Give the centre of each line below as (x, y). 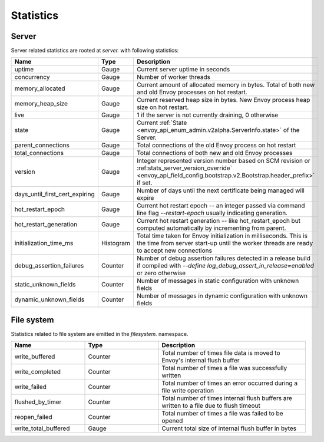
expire (145, 198)
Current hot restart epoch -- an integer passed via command (221, 206)
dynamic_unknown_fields (49, 299)
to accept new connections (174, 250)
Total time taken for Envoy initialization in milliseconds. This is (222, 236)
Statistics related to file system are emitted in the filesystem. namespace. (100, 334)
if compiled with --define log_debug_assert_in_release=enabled (225, 266)
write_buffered (35, 357)
